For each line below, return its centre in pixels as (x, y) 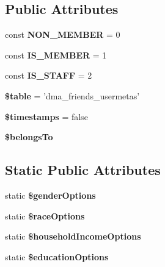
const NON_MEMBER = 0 (63, 34)
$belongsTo (29, 137)
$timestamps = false (46, 116)
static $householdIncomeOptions (73, 236)
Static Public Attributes (83, 170)
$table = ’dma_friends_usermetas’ (72, 95)
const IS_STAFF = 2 (49, 75)
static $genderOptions (50, 195)
